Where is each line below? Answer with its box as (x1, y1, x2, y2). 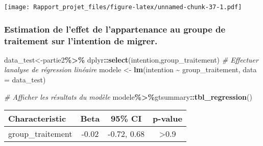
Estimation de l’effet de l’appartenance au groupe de (4, 22, 226, 35)
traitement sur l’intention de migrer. (4, 34, 158, 47)
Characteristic (8, 112, 66, 125)
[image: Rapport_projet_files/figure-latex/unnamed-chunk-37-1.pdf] (4, 4, 242, 11)
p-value (153, 112, 182, 125)
